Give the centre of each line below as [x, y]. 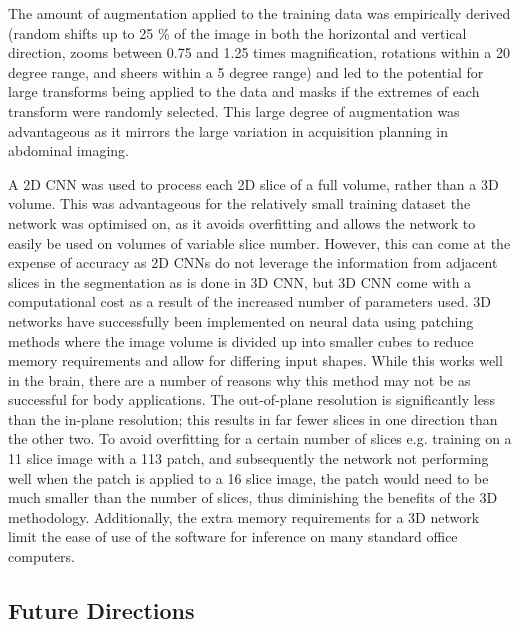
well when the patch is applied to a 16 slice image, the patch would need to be [248, 477]
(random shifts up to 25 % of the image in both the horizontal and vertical [237, 32]
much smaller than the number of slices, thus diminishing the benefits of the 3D [253, 497]
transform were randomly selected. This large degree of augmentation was [234, 110]
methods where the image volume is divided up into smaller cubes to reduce [241, 340]
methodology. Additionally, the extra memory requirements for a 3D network [244, 516]
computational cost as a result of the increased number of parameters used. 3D [250, 301]
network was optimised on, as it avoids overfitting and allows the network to [242, 222]
